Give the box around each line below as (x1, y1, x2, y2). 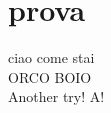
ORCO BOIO (8, 66, 92, 87)
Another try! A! (8, 86, 105, 107)
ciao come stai (8, 47, 95, 68)
